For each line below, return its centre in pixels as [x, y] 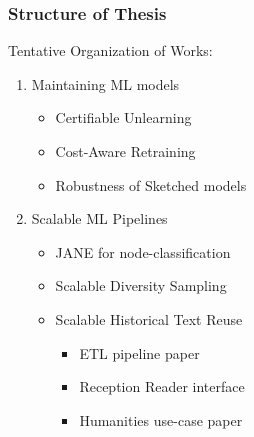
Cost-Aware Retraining [125, 151]
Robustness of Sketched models [151, 184]
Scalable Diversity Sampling [141, 285]
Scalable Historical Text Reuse [149, 318]
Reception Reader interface [162, 386]
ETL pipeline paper [139, 352]
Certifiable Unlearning [123, 117]
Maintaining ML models [105, 83]
